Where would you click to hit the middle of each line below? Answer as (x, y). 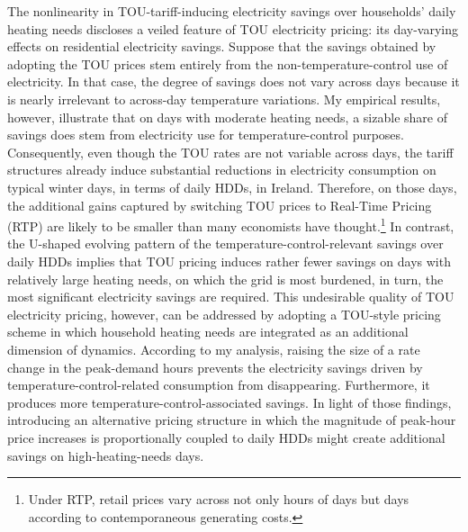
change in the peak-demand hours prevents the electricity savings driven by (215, 367)
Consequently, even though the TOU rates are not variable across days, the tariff (230, 152)
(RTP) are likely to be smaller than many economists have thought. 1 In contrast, (231, 225)
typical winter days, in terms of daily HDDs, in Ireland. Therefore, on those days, (232, 187)
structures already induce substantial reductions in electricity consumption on (222, 170)
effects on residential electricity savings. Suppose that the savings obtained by (222, 46)
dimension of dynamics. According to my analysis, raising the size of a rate (214, 349)
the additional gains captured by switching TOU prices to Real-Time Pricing (220, 205)
